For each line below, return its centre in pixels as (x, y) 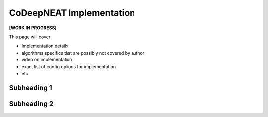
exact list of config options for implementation (69, 66)
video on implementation (47, 60)
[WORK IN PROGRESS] (33, 28)
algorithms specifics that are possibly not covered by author (83, 53)
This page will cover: (31, 37)
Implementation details (45, 46)
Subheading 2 (31, 103)
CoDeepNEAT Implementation (72, 13)
